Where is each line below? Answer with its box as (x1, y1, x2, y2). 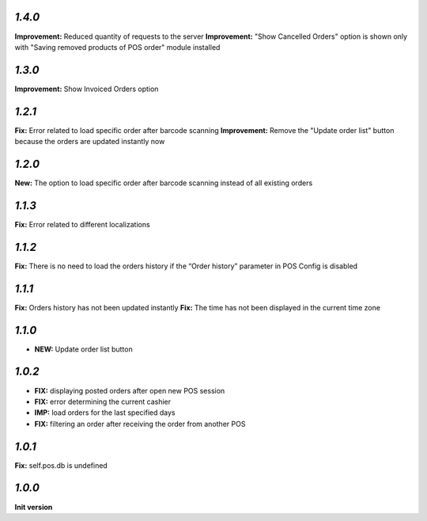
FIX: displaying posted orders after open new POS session (34, 386, 225, 395)
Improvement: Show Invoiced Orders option (14, 84, 159, 93)
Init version (14, 502, 53, 511)
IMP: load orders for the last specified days (34, 408, 176, 417)
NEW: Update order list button (34, 344, 134, 354)
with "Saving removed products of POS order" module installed (14, 42, 221, 51)
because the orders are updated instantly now (14, 137, 165, 146)
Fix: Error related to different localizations (14, 219, 150, 229)
